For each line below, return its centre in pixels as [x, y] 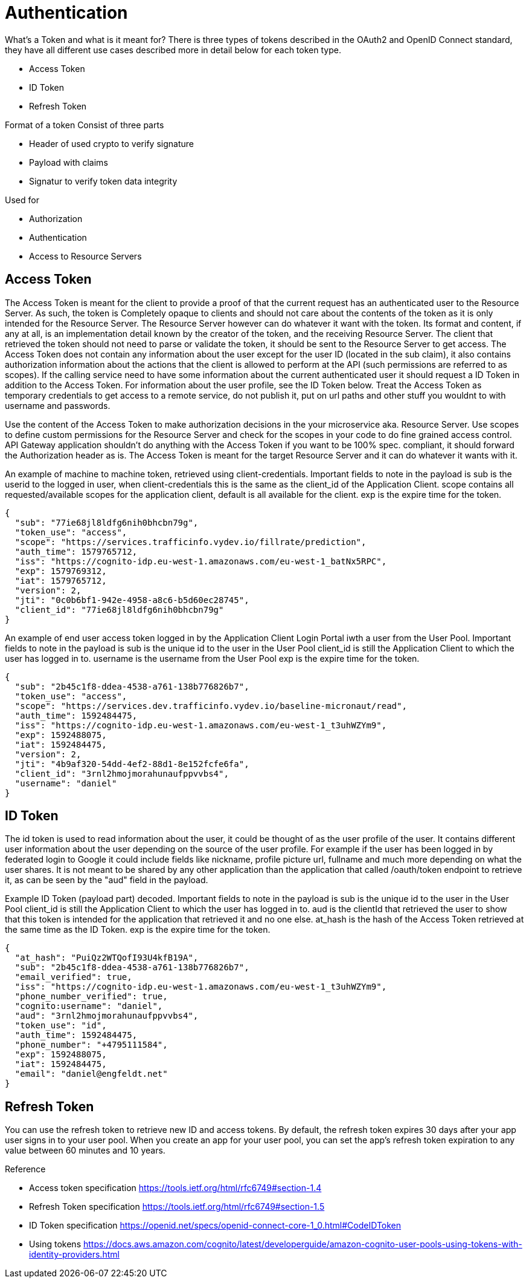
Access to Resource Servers [85, 256]
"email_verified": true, [73, 977]
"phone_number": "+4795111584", [91, 1045]
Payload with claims [69, 162]
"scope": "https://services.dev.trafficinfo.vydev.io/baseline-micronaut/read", [211, 706]
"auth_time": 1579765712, [76, 551]
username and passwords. [58, 405]
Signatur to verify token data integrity [103, 181]
